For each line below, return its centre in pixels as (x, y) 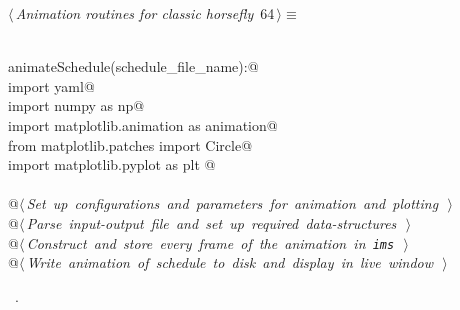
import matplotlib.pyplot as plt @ (112, 164)
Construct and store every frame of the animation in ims (210, 242)
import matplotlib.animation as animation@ (143, 124)
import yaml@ (51, 85)
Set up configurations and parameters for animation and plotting (232, 203)
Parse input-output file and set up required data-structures (211, 222)
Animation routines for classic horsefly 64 (145, 13)
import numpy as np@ (76, 105)
